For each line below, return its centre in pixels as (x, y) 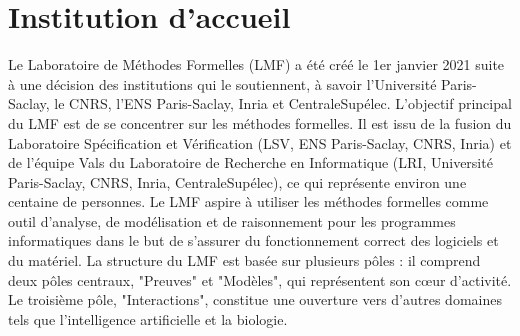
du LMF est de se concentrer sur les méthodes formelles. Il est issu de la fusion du (260, 122)
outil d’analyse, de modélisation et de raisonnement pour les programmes (232, 220)
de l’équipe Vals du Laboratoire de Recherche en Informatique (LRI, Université (250, 162)
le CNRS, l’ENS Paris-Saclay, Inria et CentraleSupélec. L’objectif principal (283, 103)
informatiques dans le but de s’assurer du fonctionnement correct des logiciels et (253, 240)
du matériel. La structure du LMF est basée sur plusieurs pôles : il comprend (244, 260)
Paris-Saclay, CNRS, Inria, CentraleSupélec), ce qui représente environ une (237, 181)
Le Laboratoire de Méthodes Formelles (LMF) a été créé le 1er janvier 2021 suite (256, 64)
